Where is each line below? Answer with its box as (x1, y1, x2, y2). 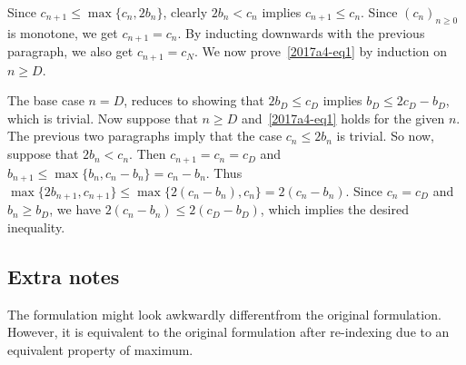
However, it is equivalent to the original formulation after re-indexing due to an (7, 322, 450, 341)
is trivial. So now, (336, 126, 434, 145)
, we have (49, 200, 102, 219)
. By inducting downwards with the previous (177, 23, 425, 42)
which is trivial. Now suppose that (7, 108, 198, 127)
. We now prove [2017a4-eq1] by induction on (193, 42, 448, 61)
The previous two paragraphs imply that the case (7, 126, 283, 145)
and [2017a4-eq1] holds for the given (241, 108, 445, 127)
